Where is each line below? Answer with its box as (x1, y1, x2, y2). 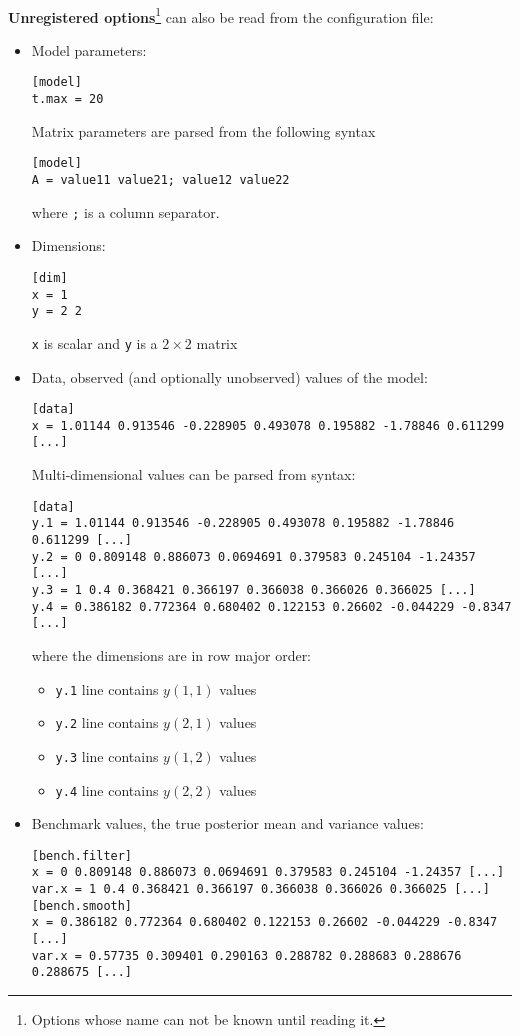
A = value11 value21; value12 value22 (31, 173, 290, 187)
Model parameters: (31, 39, 147, 60)
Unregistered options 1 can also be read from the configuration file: (8, 3, 434, 27)
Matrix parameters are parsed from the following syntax (31, 120, 376, 141)
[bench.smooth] (31, 898, 133, 913)
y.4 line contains (55, 779, 159, 800)
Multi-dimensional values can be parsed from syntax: (31, 464, 356, 485)
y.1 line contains (55, 678, 159, 699)
